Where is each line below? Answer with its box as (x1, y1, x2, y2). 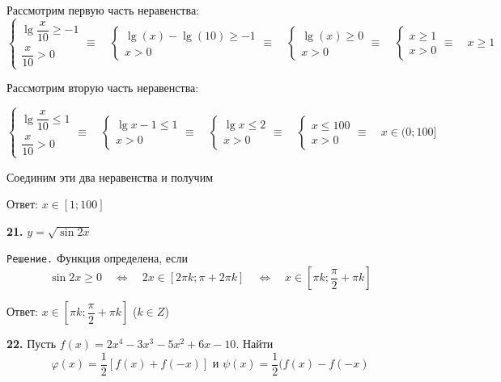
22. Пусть (6, 335, 57, 351)
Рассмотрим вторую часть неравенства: (6, 79, 199, 96)
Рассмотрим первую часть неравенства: (6, 2, 200, 18)
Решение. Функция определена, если (6, 250, 188, 267)
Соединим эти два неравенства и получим (6, 168, 213, 185)
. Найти (236, 335, 274, 351)
